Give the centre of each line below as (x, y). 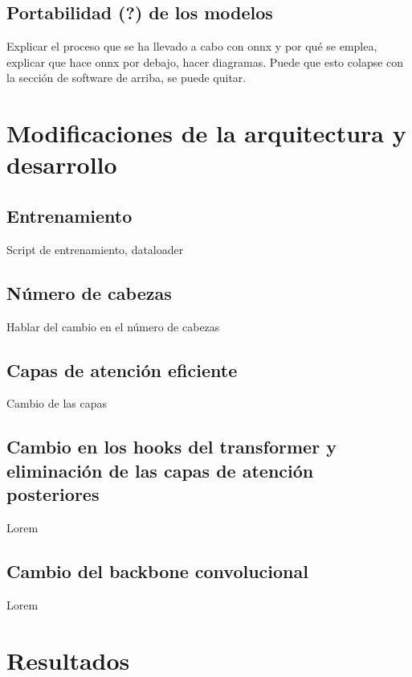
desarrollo (62, 164)
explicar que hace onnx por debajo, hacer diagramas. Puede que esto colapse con (205, 62)
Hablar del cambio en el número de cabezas (113, 326)
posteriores (53, 494)
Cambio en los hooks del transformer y (171, 447)
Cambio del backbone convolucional (157, 570)
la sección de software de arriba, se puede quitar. (126, 78)
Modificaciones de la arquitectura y (206, 133)
